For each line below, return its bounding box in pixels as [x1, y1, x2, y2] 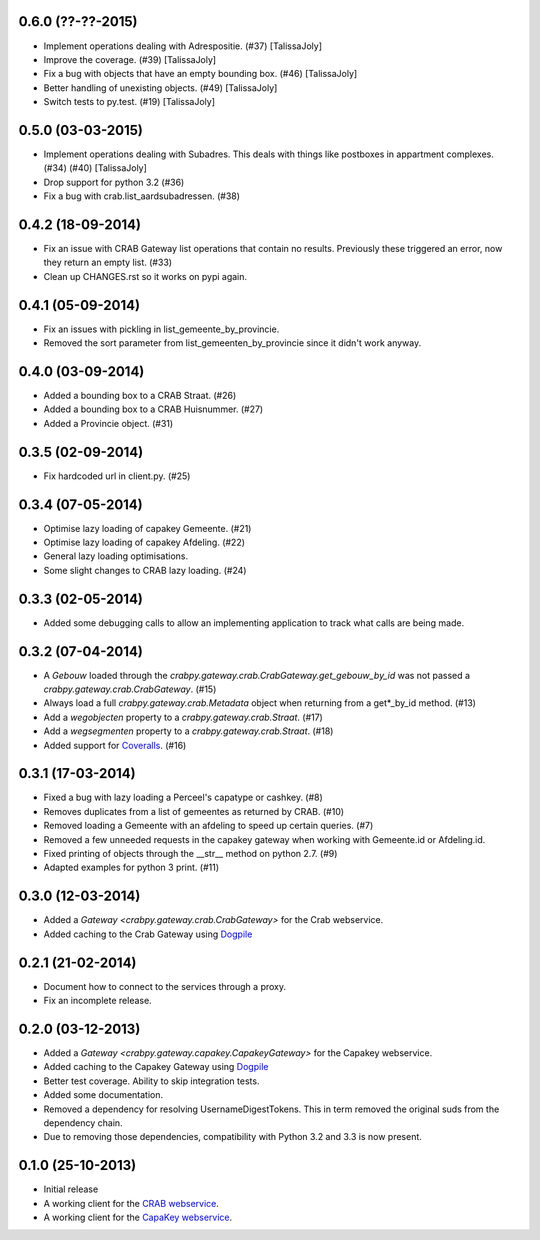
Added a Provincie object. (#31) [43, 417, 174, 429]
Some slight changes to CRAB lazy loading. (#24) [43, 564, 247, 576]
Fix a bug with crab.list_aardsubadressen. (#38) [43, 190, 240, 202]
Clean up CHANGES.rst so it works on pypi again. [43, 270, 248, 282]
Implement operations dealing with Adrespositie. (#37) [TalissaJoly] [43, 40, 323, 52]
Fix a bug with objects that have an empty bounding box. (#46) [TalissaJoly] [43, 68, 358, 80]
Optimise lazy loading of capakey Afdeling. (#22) [43, 536, 245, 549]
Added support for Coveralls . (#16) [43, 739, 187, 751]
